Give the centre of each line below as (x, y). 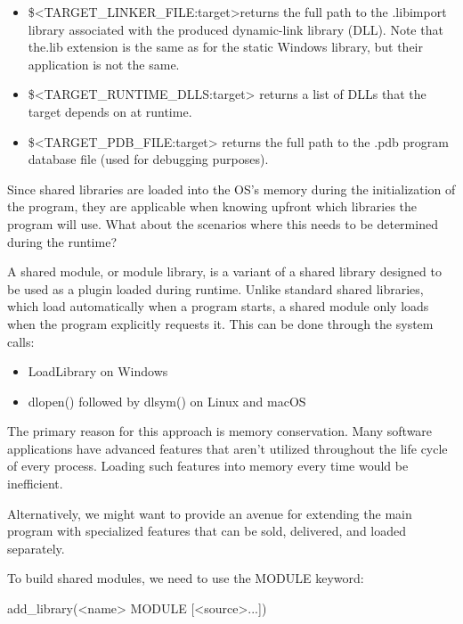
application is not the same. (104, 64)
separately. (36, 548)
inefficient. (35, 484)
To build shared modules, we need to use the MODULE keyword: (186, 578)
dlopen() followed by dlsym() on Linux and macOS (167, 401)
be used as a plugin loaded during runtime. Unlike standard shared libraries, (215, 288)
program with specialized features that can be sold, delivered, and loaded (207, 531)
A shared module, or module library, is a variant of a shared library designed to (224, 271)
